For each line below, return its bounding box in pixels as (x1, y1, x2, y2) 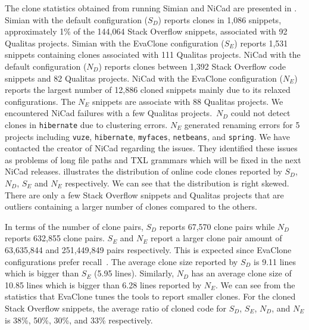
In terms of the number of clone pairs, (5, 220, 143, 232)
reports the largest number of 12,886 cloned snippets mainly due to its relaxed (5, 83, 291, 96)
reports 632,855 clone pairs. (5, 232, 105, 244)
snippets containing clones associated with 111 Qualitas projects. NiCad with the (5, 48, 301, 61)
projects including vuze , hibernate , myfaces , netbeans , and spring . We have (5, 130, 290, 142)
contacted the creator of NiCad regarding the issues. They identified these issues (5, 142, 298, 154)
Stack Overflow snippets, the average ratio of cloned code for (5, 301, 227, 314)
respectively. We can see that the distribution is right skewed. (65, 177, 289, 189)
